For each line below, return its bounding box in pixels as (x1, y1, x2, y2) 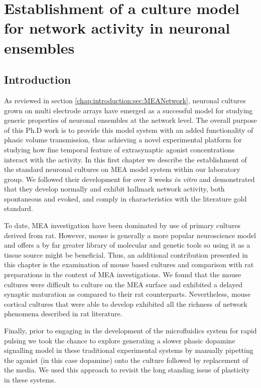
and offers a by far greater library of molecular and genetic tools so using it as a (4, 240, 250, 250)
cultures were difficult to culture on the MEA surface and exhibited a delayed (4, 279, 242, 289)
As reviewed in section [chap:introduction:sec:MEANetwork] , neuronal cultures (4, 95, 246, 105)
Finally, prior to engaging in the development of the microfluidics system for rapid (4, 325, 257, 336)
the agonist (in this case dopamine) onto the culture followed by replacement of (4, 354, 248, 365)
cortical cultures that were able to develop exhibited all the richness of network (4, 298, 247, 309)
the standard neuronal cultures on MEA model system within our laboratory (4, 164, 240, 174)
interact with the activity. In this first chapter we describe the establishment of (4, 154, 247, 164)
